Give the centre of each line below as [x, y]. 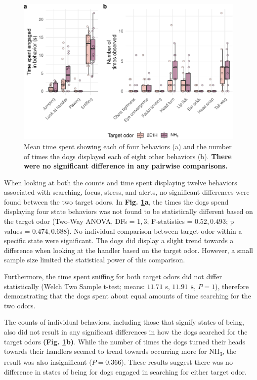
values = [17, 231]
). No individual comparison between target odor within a [154, 231]
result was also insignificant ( [48, 362]
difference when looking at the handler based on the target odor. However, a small [128, 250]
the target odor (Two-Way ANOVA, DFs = [69, 221]
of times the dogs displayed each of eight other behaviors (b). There [128, 156]
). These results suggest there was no [177, 362]
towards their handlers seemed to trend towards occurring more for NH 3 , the [120, 352]
